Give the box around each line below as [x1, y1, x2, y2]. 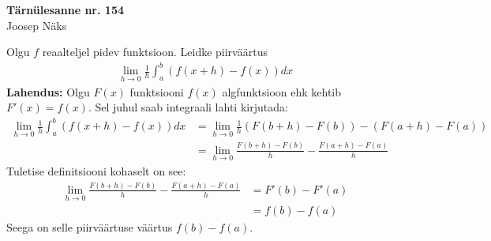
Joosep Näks [6, 17, 67, 33]
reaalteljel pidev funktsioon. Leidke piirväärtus [42, 43, 268, 60]
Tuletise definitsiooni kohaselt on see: [6, 163, 186, 179]
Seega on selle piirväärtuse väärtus [6, 219, 173, 235]
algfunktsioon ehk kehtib [222, 83, 342, 100]
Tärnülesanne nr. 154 [6, 2, 124, 17]
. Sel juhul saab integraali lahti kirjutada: [88, 99, 288, 115]
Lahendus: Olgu [6, 83, 90, 100]
